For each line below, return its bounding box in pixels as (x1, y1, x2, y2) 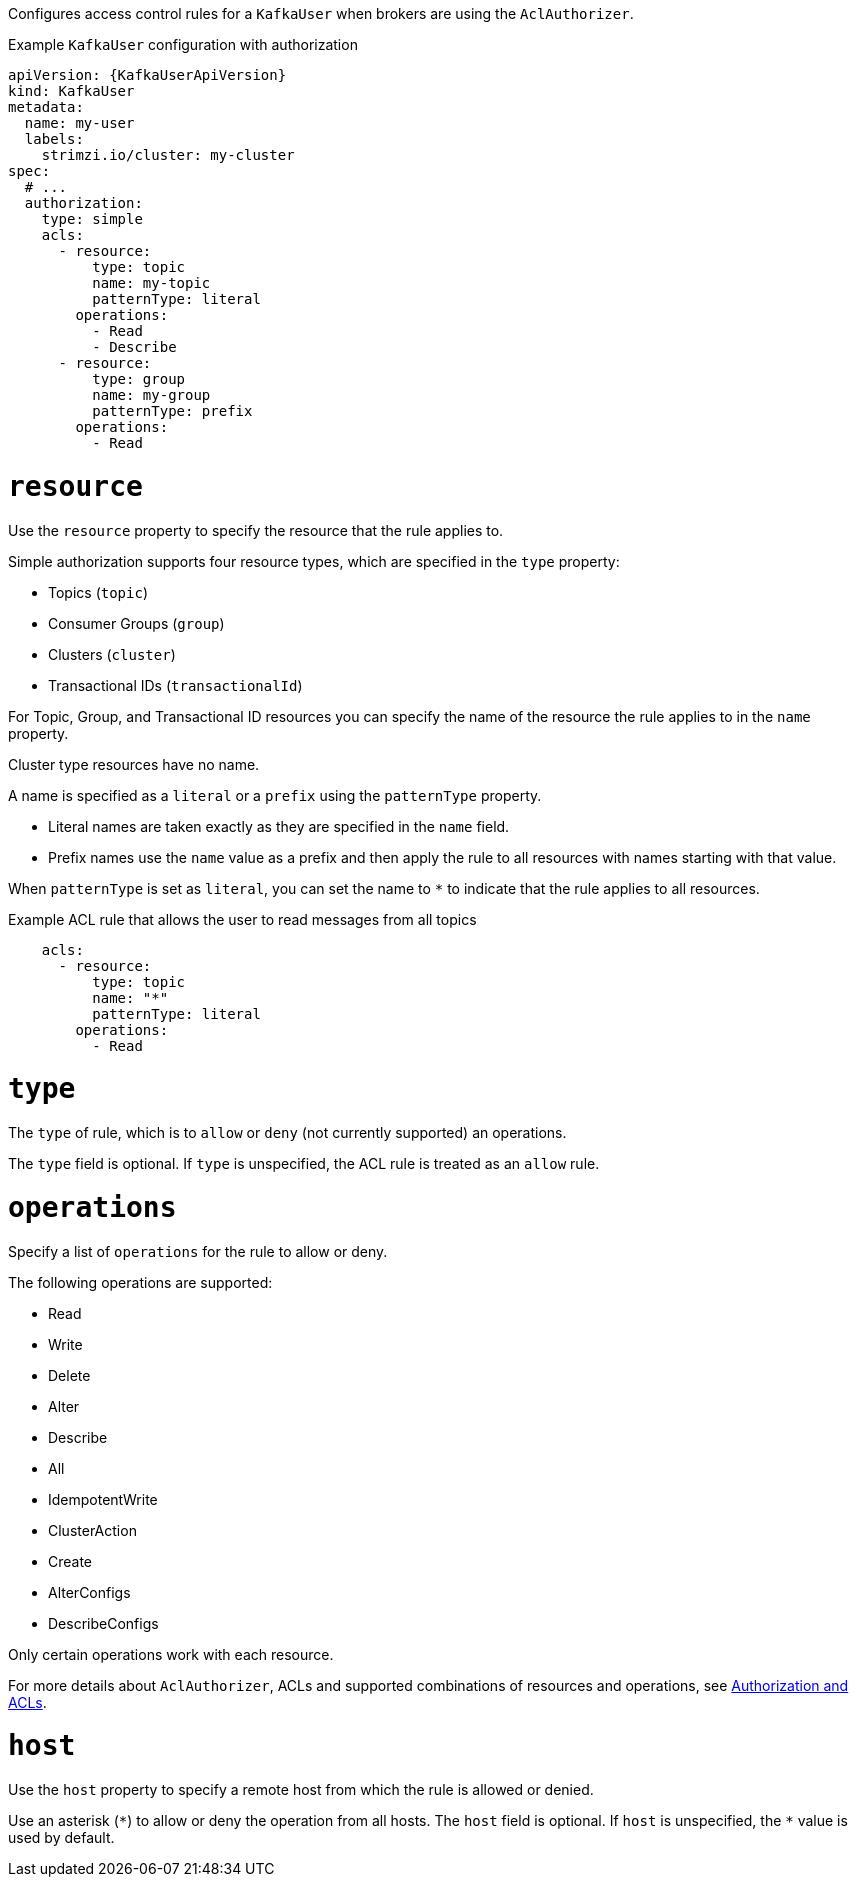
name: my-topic (92, 275, 211, 291)
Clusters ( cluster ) (48, 645, 176, 663)
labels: (24, 131, 84, 147)
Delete (48, 1366, 91, 1384)
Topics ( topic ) (48, 583, 148, 601)
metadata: (8, 99, 84, 115)
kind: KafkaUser (8, 83, 135, 99)
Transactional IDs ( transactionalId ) (48, 676, 303, 694)
